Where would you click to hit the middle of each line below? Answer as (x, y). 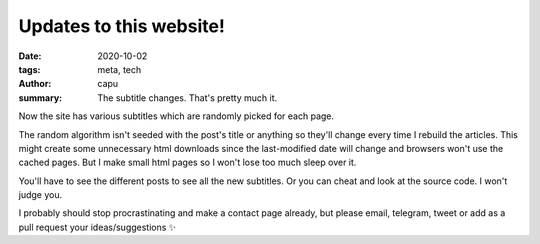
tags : (29, 69)
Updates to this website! (121, 26)
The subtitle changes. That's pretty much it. (187, 97)
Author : (35, 84)
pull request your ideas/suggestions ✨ (97, 227)
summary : (40, 97)
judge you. (40, 195)
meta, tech (119, 69)
